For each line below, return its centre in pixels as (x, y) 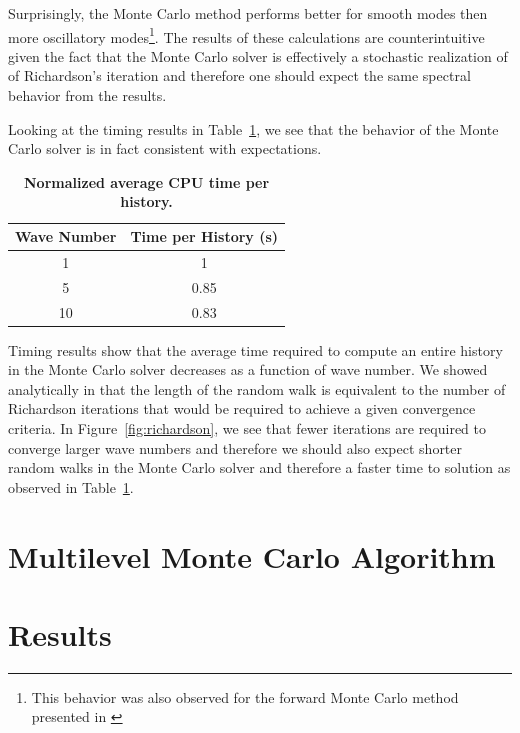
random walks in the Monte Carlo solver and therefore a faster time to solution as (259, 467)
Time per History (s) (204, 236)
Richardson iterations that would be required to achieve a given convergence (242, 408)
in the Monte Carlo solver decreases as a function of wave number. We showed (248, 369)
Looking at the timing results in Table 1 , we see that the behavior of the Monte (253, 128)
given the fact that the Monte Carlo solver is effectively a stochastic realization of (258, 55)
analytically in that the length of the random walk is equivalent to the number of (257, 388)
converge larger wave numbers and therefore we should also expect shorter (235, 447)
